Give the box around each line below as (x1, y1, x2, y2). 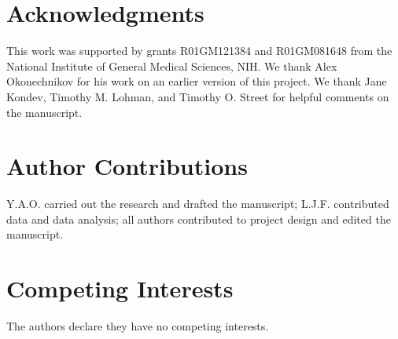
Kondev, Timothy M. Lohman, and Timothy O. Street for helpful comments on (6, 88, 389, 104)
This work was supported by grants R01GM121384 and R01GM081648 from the (6, 42, 392, 59)
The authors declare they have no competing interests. (6, 318, 269, 334)
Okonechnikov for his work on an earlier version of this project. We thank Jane (6, 73, 387, 89)
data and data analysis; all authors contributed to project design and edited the (6, 210, 391, 227)
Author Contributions (6, 150, 248, 182)
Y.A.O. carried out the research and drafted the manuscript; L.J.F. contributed (6, 195, 389, 212)
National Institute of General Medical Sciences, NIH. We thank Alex (6, 57, 337, 74)
